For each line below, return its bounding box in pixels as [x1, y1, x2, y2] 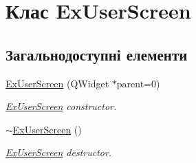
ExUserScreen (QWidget [6, 76, 109, 90]
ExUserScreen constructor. [6, 99, 117, 113]
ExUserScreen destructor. [6, 145, 112, 160]
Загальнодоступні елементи [6, 43, 188, 65]
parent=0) [116, 76, 160, 90]
